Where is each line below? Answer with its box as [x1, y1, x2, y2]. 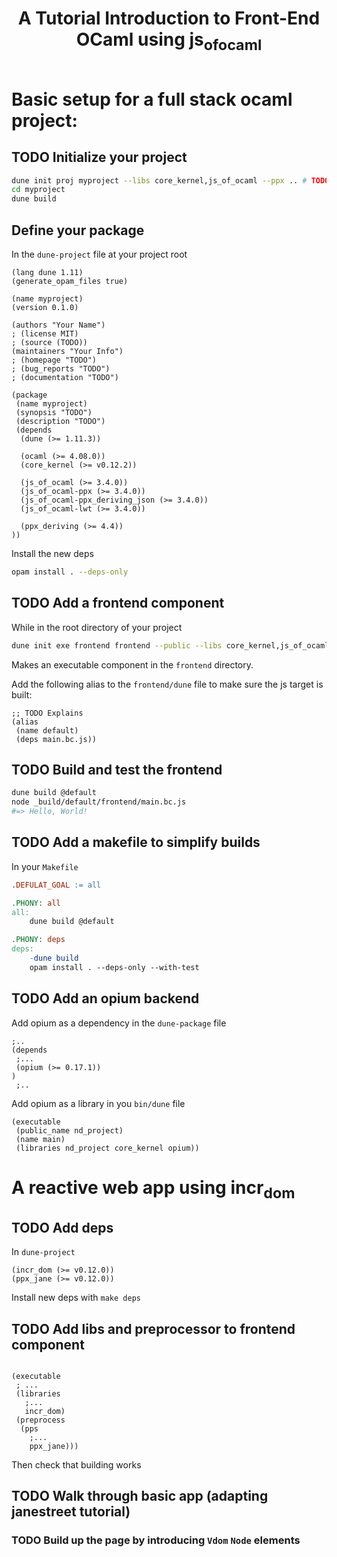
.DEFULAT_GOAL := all [11, 880, 102, 890]
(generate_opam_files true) [11, 277, 129, 287]
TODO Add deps [11, 1219, 114, 1236]
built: [11, 688, 33, 701]
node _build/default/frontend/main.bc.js [11, 797, 187, 807]
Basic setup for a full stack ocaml [11, 88, 293, 111]
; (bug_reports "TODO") [11, 364, 111, 374]
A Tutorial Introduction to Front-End [17, 7, 321, 30]
